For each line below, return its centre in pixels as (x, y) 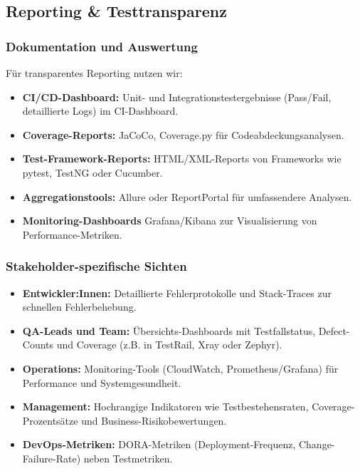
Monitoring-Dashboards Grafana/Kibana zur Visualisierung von (170, 221)
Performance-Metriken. (72, 234)
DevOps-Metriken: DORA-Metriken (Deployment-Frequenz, (159, 444)
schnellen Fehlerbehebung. (79, 307)
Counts (38, 345)
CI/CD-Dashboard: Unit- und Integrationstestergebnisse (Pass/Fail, (177, 97)
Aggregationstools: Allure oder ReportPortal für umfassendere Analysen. (187, 196)
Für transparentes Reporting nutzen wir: (94, 73)
